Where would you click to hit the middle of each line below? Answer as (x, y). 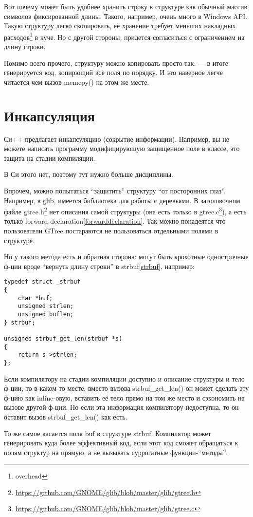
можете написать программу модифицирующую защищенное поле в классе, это (122, 148)
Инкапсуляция (50, 115)
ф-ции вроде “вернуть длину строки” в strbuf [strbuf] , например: (99, 266)
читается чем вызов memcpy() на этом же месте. (77, 82)
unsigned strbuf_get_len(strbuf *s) (63, 338)
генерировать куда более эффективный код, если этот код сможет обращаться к (121, 443)
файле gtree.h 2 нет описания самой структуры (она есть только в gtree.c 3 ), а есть (125, 211)
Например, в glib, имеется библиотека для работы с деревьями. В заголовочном (122, 200)
